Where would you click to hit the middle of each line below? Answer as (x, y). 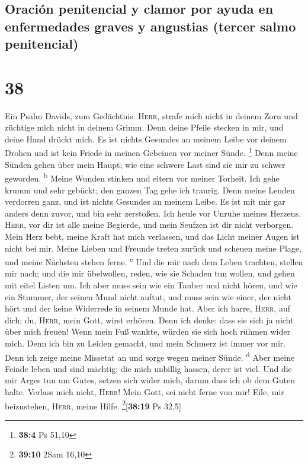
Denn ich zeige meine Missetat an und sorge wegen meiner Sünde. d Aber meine (150, 356)
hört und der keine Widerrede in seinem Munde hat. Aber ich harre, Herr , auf (147, 308)
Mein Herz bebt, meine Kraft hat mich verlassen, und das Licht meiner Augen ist (153, 236)
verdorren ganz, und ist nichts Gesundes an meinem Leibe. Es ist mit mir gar (145, 201)
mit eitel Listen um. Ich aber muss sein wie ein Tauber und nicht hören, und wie (151, 285)
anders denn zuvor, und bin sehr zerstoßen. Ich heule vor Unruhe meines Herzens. (153, 213)
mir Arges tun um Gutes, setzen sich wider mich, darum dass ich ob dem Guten (150, 380)
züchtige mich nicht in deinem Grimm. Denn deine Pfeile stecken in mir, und (144, 127)
